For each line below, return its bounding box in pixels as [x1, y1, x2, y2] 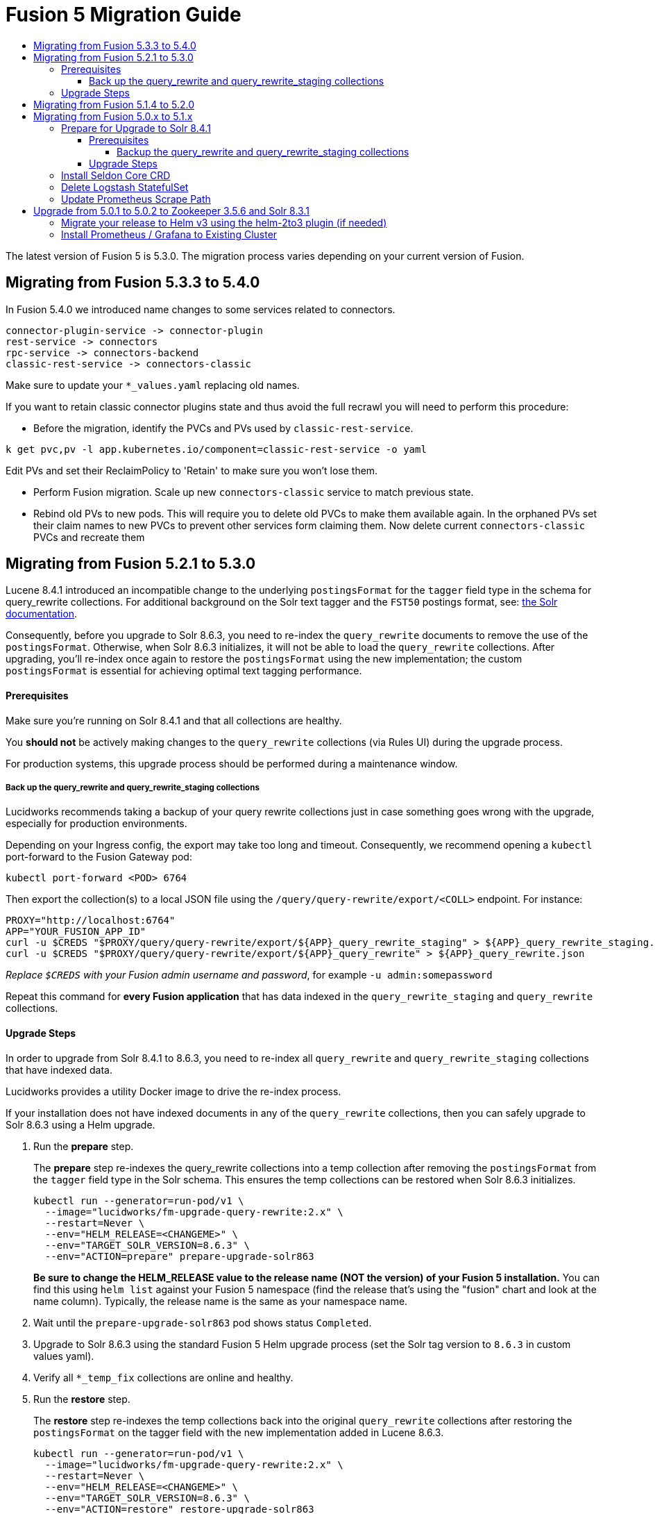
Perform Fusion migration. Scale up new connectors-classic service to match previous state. [33, 485, 474, 498]
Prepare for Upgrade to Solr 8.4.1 [61, 122, 211, 134]
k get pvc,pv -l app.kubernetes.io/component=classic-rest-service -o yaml [6, 443, 427, 455]
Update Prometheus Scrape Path [61, 192, 211, 205]
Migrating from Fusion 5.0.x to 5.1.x [33, 110, 193, 122]
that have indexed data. [6, 1063, 112, 1076]
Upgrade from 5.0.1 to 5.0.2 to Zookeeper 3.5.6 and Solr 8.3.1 [33, 204, 309, 217]
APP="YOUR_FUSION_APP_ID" [6, 926, 146, 938]
